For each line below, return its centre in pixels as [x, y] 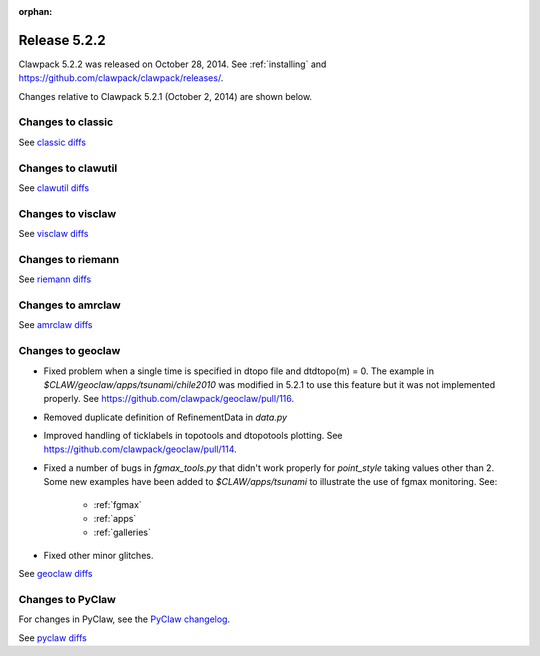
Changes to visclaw [67, 213]
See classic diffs [52, 142]
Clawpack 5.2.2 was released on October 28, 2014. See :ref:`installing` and [172, 64]
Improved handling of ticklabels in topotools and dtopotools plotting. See [193, 436]
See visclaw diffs [53, 234]
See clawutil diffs [54, 187]
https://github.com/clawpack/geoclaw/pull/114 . [140, 449]
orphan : [35, 11]
